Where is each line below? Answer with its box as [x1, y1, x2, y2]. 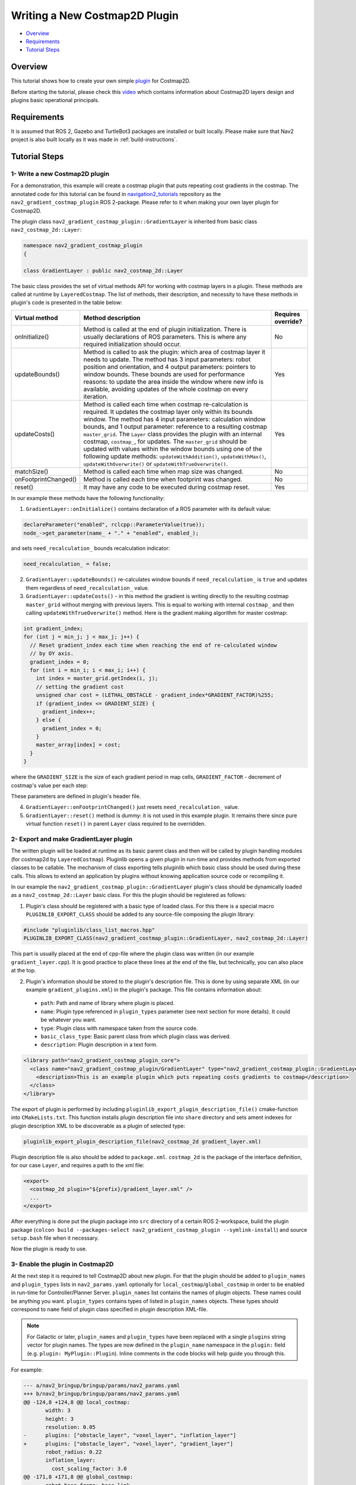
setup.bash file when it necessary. [11, 1234, 99, 1241]
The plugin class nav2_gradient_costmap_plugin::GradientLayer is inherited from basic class [11, 218, 258, 225]
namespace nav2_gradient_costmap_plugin [23, 242, 142, 249]
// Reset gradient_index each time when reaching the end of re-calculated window [30, 642, 277, 649]
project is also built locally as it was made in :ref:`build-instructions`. [11, 136, 178, 143]
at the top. [11, 967, 36, 974]
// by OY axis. [30, 650, 74, 657]
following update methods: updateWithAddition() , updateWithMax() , [83, 452, 266, 460]
